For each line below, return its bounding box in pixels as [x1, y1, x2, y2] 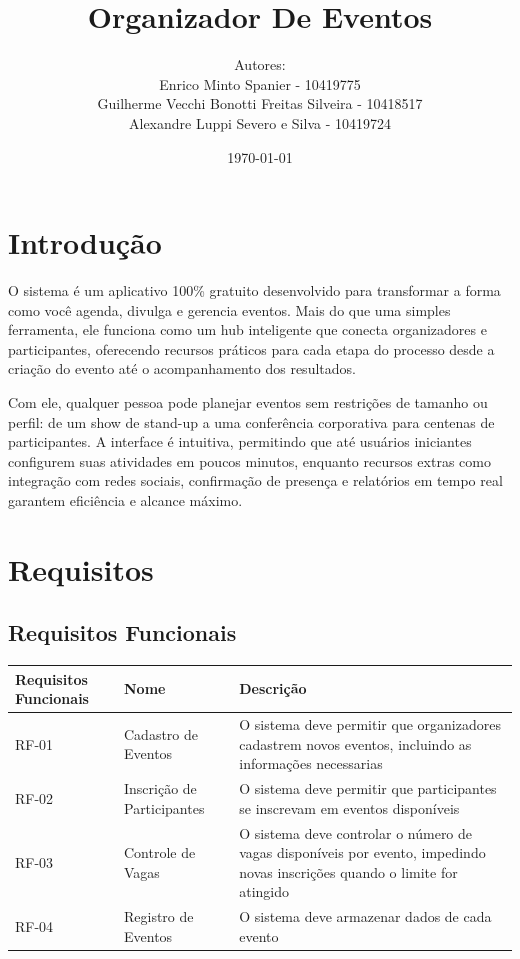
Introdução [8, 222, 162, 263]
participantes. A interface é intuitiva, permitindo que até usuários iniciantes [8, 431, 472, 452]
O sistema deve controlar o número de [239, 822, 473, 843]
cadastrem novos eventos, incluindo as [239, 733, 472, 754]
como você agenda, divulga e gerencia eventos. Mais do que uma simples [8, 299, 451, 320]
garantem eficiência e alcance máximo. [8, 489, 243, 510]
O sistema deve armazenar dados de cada [239, 906, 492, 927]
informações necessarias [239, 753, 383, 774]
